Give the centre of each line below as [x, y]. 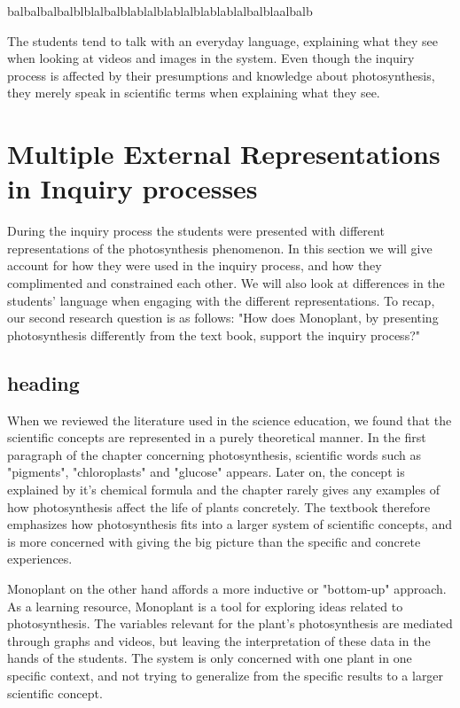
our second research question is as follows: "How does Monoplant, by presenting [223, 318]
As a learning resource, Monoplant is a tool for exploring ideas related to [205, 606]
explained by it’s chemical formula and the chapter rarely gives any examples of [224, 490]
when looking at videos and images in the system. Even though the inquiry [211, 58]
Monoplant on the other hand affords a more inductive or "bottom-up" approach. [227, 588]
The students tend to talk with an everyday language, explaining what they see [222, 40]
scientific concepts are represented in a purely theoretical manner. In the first [217, 437]
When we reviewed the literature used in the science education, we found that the [230, 420]
